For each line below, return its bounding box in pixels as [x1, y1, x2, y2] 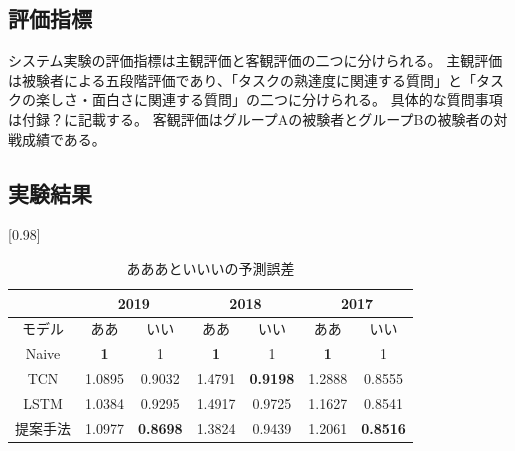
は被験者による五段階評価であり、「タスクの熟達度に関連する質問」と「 [8, 69, 476, 90]
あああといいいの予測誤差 [126, 257, 295, 278]
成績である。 [21, 128, 106, 149]
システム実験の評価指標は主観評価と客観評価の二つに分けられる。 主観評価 [8, 50, 503, 71]
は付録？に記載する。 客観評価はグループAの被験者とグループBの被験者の [8, 108, 494, 129]
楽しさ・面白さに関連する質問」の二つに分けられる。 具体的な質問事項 [35, 89, 503, 110]
